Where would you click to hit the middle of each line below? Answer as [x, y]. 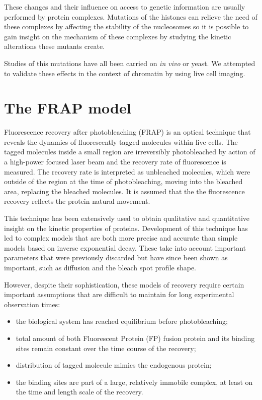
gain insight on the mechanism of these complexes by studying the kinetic [118, 36]
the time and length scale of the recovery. [79, 392]
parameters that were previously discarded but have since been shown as [116, 258]
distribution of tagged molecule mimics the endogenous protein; [114, 365]
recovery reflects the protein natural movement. [77, 201]
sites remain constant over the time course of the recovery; [106, 348]
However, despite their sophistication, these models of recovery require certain [124, 284]
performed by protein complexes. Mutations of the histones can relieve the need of [131, 16]
